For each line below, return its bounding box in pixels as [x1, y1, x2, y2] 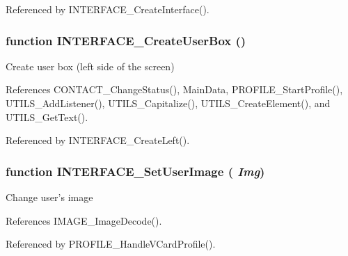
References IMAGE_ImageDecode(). [6, 213, 162, 227]
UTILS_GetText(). [6, 109, 88, 124]
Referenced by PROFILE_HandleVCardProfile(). [6, 237, 216, 251]
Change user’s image [6, 190, 93, 204]
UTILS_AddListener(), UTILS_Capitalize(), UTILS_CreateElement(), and [6, 96, 331, 110]
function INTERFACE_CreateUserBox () [6, 31, 246, 49]
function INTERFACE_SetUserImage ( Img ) [6, 162, 265, 179]
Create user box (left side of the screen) [6, 58, 175, 73]
